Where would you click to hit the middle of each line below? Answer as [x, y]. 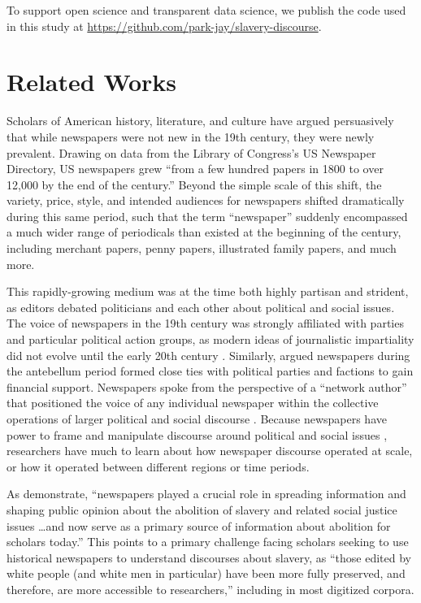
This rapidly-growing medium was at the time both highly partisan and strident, [208, 291]
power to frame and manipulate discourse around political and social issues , [197, 434]
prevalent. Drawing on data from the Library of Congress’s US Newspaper [191, 152]
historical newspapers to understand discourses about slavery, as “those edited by [209, 557]
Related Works [92, 82]
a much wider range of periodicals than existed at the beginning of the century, [204, 232]
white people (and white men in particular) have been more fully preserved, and [206, 573]
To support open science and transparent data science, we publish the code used [206, 10]
